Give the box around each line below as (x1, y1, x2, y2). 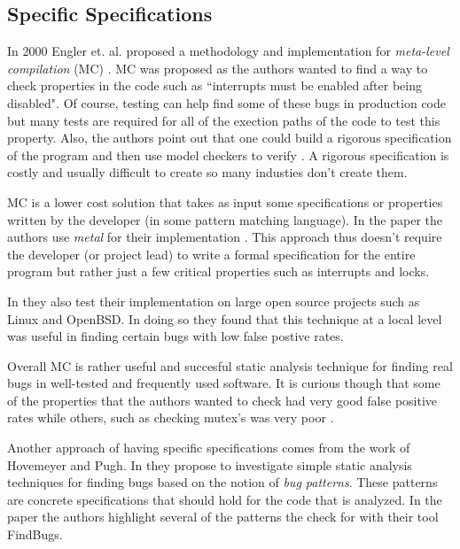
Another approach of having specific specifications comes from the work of (7, 438, 410, 457)
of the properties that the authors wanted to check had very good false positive (7, 390, 438, 409)
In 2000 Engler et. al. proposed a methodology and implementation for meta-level (7, 42, 449, 60)
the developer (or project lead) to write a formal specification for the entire (7, 244, 416, 263)
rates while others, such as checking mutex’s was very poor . (7, 408, 334, 427)
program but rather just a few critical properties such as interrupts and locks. (7, 262, 430, 281)
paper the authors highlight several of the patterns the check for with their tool (7, 507, 439, 526)
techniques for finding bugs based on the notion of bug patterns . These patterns (7, 473, 438, 491)
